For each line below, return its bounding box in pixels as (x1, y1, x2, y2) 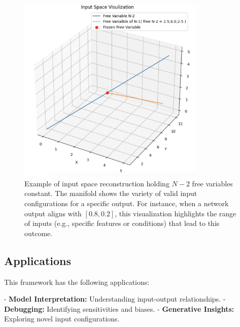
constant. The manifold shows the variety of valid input (24, 188, 197, 199)
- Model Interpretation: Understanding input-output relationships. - (4, 293, 226, 304)
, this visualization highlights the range (115, 208, 236, 218)
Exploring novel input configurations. (4, 313, 120, 324)
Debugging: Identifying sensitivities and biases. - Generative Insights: (4, 303, 234, 314)
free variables (192, 178, 233, 188)
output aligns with (24, 208, 82, 218)
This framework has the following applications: (4, 276, 150, 287)
